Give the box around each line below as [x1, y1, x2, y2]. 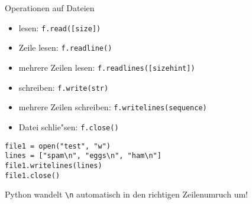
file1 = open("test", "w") [5, 142, 111, 150]
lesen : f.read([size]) [18, 21, 101, 34]
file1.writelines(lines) [5, 161, 102, 170]
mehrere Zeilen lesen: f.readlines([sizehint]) [18, 61, 195, 73]
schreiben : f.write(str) [18, 81, 109, 93]
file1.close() [5, 171, 60, 180]
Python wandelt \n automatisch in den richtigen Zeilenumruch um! [5, 188, 248, 200]
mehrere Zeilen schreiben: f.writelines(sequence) [18, 101, 207, 113]
